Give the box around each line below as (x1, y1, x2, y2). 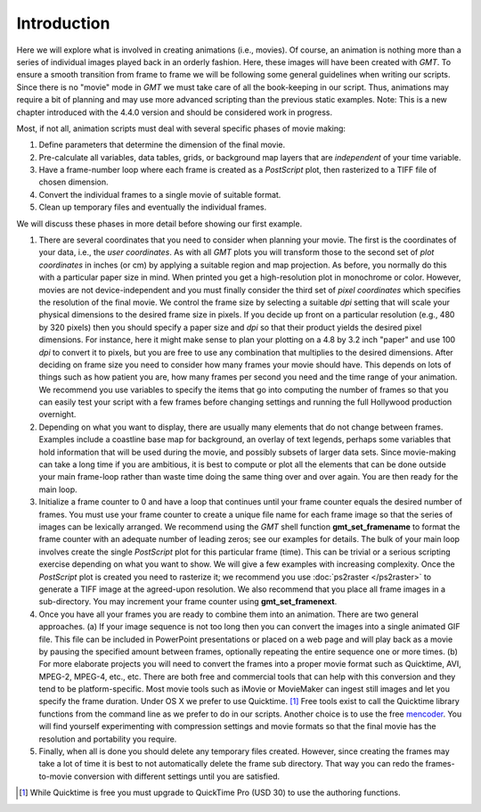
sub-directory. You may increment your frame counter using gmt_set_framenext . (38, 596, 338, 607)
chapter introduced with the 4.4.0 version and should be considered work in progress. (16, 107, 333, 118)
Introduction (16, 13, 110, 33)
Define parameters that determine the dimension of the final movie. (38, 139, 285, 151)
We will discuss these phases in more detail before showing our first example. (16, 218, 303, 229)
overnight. (38, 409, 77, 420)
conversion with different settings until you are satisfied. (74, 771, 281, 782)
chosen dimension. (38, 176, 109, 187)
